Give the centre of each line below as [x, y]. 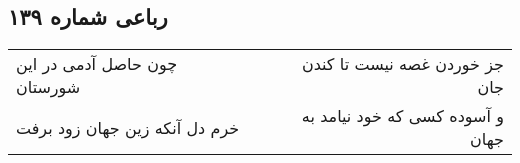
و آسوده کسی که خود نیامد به [402, 116]
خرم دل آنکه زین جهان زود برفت [128, 127]
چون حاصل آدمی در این [97, 64]
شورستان [48, 87]
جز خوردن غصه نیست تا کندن [402, 64]
